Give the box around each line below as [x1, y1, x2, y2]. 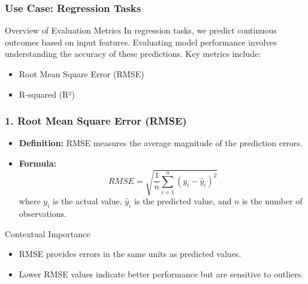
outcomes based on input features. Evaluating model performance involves [5, 35, 277, 48]
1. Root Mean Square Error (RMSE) [5, 113, 187, 128]
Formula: [19, 157, 56, 169]
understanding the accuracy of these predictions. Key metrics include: [5, 47, 261, 60]
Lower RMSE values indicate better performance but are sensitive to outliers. [19, 267, 304, 280]
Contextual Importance [5, 227, 90, 240]
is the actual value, [52, 195, 122, 207]
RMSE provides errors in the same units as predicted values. [19, 247, 241, 260]
